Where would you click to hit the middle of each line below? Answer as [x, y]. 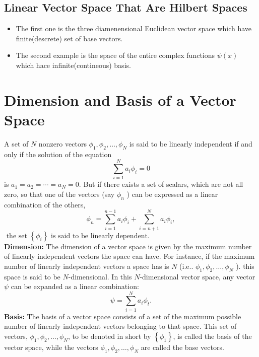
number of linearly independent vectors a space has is [87, 266]
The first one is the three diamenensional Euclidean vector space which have [134, 28]
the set [17, 236]
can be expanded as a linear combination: [75, 286]
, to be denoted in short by [109, 336]
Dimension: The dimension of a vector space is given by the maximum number [128, 246]
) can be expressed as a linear [172, 194]
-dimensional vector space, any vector [198, 276]
